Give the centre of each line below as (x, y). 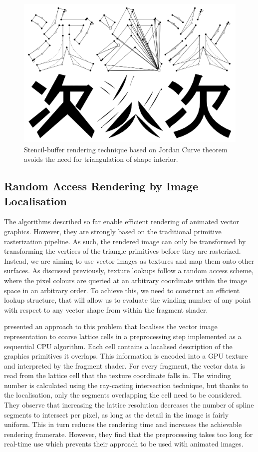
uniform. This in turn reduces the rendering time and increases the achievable (123, 424)
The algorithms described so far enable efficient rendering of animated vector (122, 222)
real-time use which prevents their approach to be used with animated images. (124, 444)
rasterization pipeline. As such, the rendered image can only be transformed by (125, 241)
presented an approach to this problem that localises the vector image (111, 326)
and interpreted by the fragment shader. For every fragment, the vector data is (125, 365)
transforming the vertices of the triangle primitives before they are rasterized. (123, 251)
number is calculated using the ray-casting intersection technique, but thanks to (126, 385)
